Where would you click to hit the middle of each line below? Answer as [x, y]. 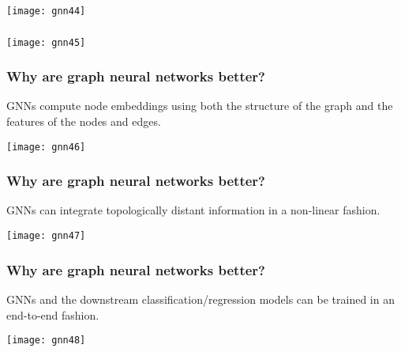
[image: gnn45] [46, 42]
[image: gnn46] [46, 147]
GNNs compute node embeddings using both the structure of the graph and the [200, 106]
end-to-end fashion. [53, 314]
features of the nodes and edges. [84, 121]
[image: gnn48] [46, 341]
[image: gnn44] [46, 11]
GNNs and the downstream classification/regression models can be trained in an [200, 299]
